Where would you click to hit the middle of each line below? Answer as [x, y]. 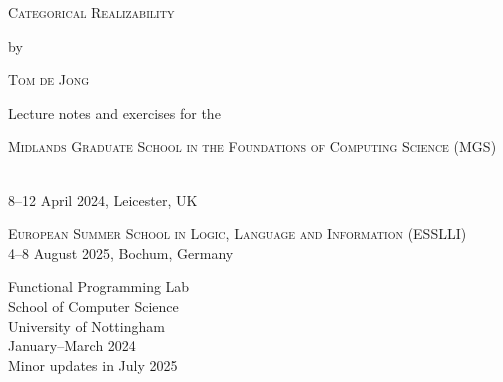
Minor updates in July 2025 [93, 364]
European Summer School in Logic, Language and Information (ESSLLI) [237, 233]
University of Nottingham [86, 325]
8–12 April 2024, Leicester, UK [103, 199]
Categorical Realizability [91, 12]
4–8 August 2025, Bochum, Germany [121, 252]
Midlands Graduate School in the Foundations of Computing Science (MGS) [252, 146]
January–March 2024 [72, 345]
